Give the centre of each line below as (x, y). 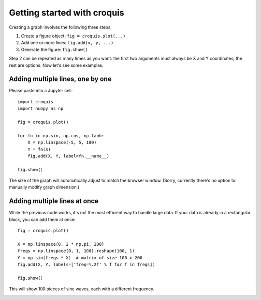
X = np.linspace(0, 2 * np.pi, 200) (61, 244)
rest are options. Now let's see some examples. (56, 65)
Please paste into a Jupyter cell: (41, 91)
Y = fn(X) (39, 149)
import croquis (36, 102)
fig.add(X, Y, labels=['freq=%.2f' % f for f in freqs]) (87, 265)
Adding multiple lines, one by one (60, 79)
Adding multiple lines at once (54, 201)
